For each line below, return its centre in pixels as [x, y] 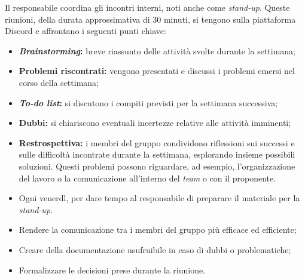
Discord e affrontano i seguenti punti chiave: [86, 31]
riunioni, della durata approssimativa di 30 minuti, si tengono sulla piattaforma [150, 19]
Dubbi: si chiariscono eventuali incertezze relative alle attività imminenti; [155, 123]
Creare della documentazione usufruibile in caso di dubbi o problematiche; [155, 249]
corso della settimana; [59, 82]
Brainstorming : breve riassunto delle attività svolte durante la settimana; [157, 50]
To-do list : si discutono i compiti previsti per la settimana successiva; [148, 102]
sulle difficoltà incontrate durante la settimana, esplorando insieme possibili [157, 154]
